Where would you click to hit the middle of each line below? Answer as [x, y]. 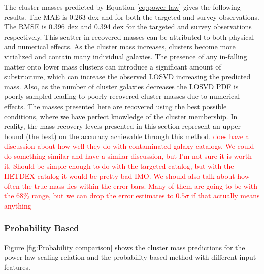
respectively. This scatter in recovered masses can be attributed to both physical [129, 36]
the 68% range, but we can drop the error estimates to [89, 196]
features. [17, 267]
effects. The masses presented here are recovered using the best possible [115, 106]
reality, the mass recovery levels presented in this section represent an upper [122, 126]
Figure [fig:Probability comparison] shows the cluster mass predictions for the [125, 247]
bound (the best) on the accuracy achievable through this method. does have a [127, 136]
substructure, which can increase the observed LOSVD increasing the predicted [127, 76]
